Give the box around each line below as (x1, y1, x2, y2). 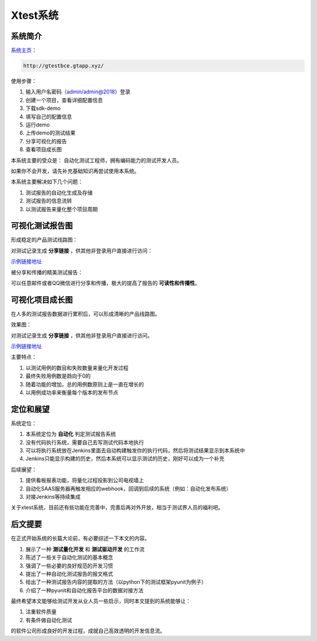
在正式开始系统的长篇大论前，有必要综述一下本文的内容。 (11, 535, 150, 542)
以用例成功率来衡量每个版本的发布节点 (25, 389, 119, 396)
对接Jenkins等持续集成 (25, 494, 81, 501)
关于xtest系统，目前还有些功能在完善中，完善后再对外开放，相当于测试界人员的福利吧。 (11, 504, 224, 511)
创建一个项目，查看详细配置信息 (25, 96, 103, 103)
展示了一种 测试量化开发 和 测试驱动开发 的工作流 (25, 545, 145, 552)
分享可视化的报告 (25, 137, 67, 145)
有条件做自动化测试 (25, 616, 72, 623)
